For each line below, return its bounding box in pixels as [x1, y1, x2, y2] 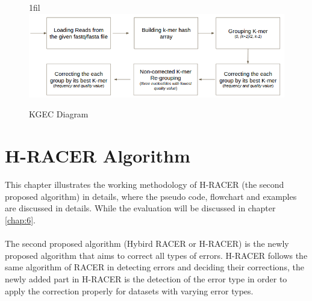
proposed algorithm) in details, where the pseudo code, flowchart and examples [5, 190, 297, 202]
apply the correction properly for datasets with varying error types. [5, 284, 254, 297]
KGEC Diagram [29, 108, 89, 120]
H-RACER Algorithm [5, 143, 190, 168]
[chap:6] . [5, 213, 36, 226]
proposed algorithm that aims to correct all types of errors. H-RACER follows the [5, 249, 308, 261]
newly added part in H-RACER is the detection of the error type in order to [5, 272, 287, 285]
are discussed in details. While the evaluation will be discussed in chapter [5, 202, 276, 214]
